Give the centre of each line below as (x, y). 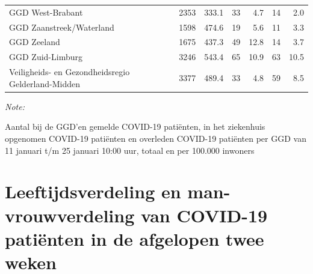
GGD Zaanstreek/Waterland (62, 27)
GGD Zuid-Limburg (46, 57)
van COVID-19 (204, 215)
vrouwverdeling (70, 215)
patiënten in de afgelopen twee (135, 238)
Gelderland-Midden (45, 83)
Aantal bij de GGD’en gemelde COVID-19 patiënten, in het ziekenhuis (135, 126)
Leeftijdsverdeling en (93, 191)
